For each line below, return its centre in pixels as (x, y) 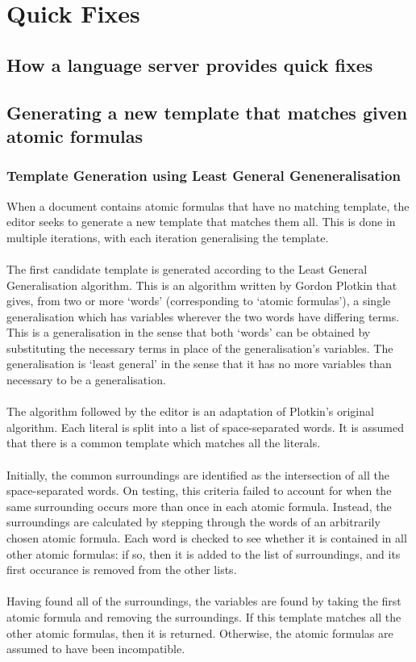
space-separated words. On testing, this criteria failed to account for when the (199, 490)
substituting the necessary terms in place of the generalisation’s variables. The (200, 348)
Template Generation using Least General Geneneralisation (204, 176)
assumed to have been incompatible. (96, 649)
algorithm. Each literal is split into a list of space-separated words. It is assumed (205, 427)
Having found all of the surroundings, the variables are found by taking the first (204, 601)
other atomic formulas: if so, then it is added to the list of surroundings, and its (204, 553)
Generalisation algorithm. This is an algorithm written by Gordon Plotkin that (202, 285)
